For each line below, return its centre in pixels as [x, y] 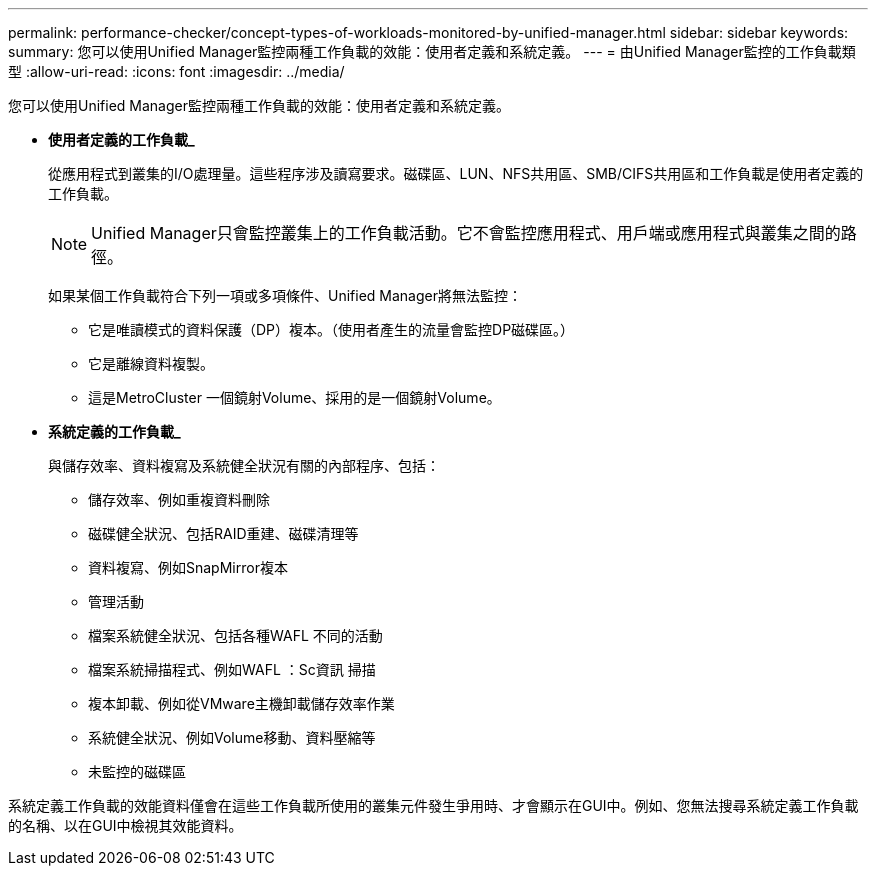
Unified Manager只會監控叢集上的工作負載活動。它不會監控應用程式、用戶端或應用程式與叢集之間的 [466, 233]
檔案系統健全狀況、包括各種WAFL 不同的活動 [235, 635]
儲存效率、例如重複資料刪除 [179, 499]
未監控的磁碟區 [137, 771]
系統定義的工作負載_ [114, 431]
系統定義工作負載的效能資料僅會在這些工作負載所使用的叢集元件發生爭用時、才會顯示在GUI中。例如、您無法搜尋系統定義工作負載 [433, 805]
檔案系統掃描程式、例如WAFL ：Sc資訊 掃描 [232, 669]
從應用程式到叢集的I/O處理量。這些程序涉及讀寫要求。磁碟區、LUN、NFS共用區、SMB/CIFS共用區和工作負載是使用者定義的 [456, 173]
